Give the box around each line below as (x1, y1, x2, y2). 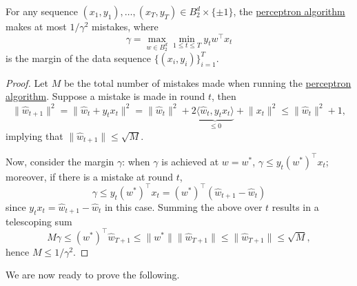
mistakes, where (92, 19, 159, 33)
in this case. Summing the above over (104, 199, 263, 214)
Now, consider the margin (6, 154, 114, 168)
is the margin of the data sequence (6, 50, 151, 65)
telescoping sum (6, 214, 72, 228)
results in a (272, 199, 319, 214)
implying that (6, 128, 63, 143)
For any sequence (6, 4, 78, 18)
